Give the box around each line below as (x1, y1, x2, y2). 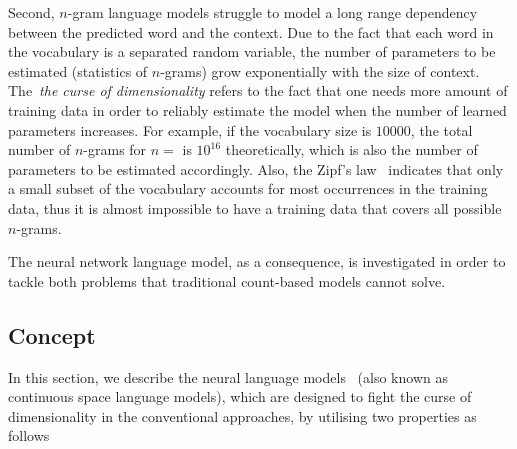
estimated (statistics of (8, 60, 148, 81)
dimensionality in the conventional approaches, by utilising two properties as (8, 405, 477, 426)
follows (8, 425, 50, 446)
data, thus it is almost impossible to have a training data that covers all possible (8, 197, 502, 218)
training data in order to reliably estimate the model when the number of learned (8, 99, 507, 120)
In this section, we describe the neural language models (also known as (8, 366, 448, 387)
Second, (8, 2, 55, 22)
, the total (410, 119, 473, 140)
